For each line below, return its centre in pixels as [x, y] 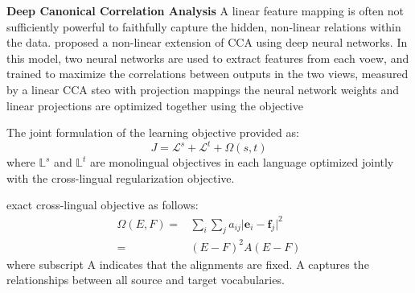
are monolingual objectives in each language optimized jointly [242, 162]
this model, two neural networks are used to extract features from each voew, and [208, 58]
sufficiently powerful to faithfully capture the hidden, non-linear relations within [204, 26]
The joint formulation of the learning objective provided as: [153, 132]
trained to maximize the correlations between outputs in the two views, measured [207, 74]
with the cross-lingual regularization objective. [121, 177]
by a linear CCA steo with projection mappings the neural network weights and [203, 89]
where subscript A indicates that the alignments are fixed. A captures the [188, 264]
